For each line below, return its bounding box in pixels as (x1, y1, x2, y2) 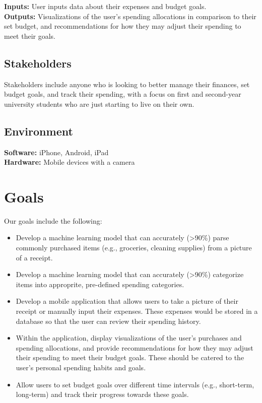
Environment (4, 123, 73, 139)
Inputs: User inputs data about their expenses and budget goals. (4, 1, 207, 11)
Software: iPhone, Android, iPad (4, 147, 109, 157)
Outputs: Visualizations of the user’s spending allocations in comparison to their (4, 11, 256, 21)
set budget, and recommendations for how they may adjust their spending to (4, 21, 241, 31)
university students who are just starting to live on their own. (4, 98, 194, 109)
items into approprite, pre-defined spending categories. (16, 279, 184, 289)
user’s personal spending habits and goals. (16, 362, 146, 372)
